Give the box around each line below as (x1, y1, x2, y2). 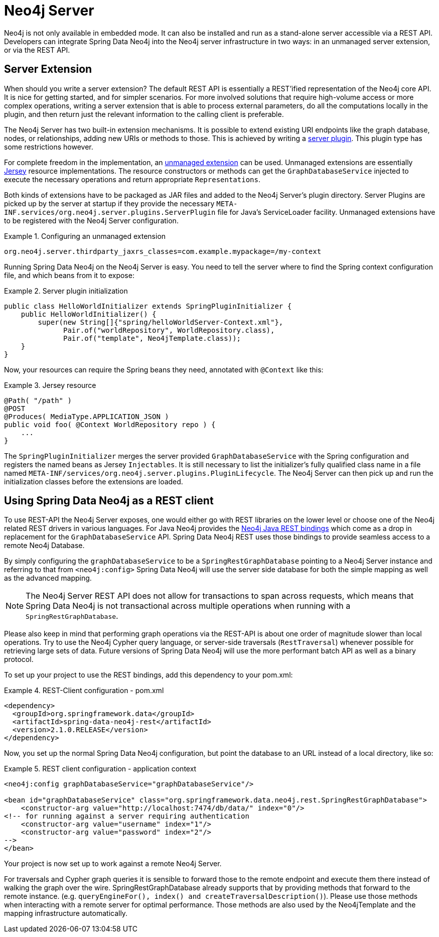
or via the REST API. (4, 45, 70, 54)
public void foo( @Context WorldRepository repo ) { (4, 420, 216, 429)
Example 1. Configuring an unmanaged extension (4, 231, 166, 240)
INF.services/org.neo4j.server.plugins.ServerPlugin (4, 208, 216, 216)
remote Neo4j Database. (4, 541, 85, 550)
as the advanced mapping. (4, 574, 92, 583)
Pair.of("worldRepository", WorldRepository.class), (63, 326, 275, 334)
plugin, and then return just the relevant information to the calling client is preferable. (4, 109, 284, 118)
